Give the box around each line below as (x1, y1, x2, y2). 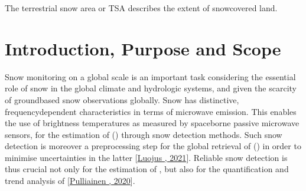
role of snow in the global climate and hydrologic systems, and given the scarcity (5, 82, 297, 94)
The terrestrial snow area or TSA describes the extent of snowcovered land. (5, 2, 278, 14)
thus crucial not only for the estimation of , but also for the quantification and (5, 163, 289, 175)
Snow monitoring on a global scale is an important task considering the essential (5, 70, 296, 83)
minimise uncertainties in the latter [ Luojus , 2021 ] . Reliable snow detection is (5, 151, 288, 163)
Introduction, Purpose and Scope (5, 36, 281, 60)
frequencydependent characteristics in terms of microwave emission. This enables (5, 105, 297, 117)
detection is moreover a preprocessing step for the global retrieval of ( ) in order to (5, 140, 301, 152)
